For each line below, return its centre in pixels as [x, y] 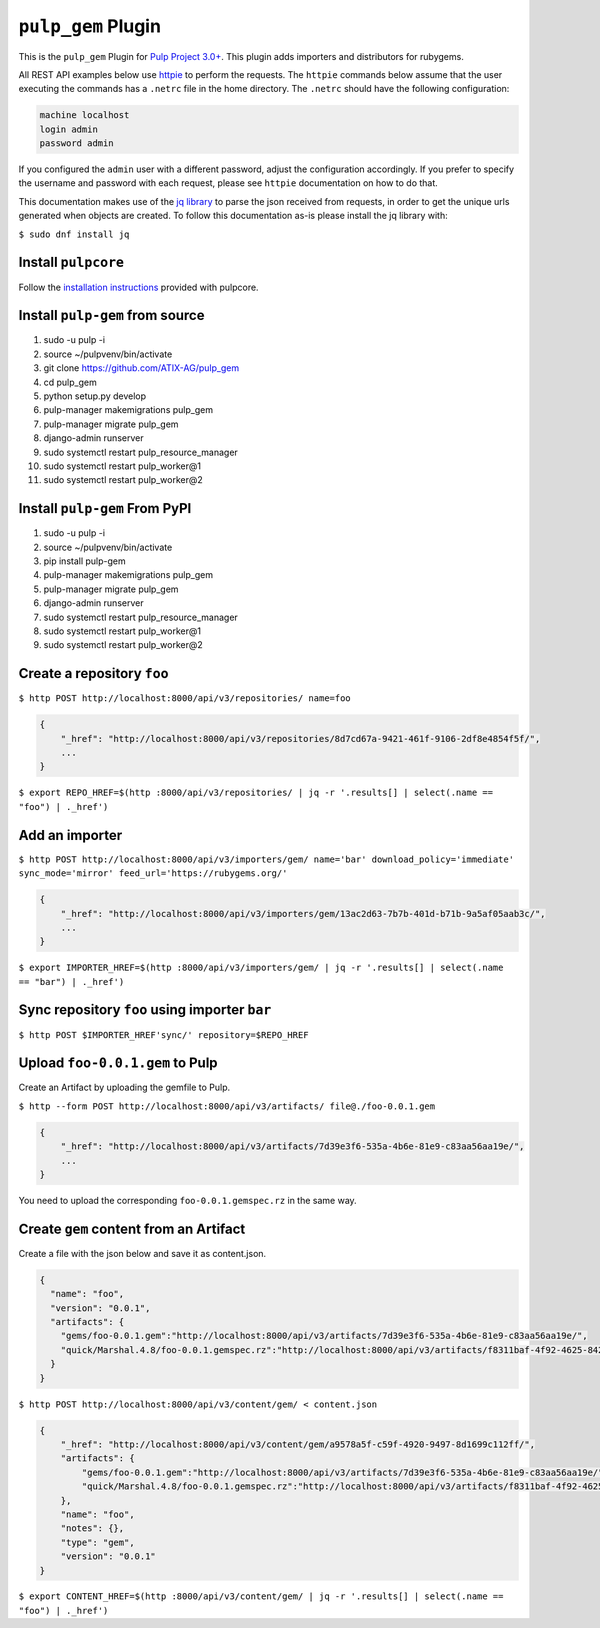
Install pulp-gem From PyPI [105, 508]
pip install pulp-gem [85, 561]
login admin [69, 129]
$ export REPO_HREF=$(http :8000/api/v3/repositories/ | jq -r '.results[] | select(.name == [256, 793]
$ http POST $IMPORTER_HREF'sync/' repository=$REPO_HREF [163, 1034]
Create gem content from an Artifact [132, 1228]
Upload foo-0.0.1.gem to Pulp [118, 1063]
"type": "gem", [97, 1542]
